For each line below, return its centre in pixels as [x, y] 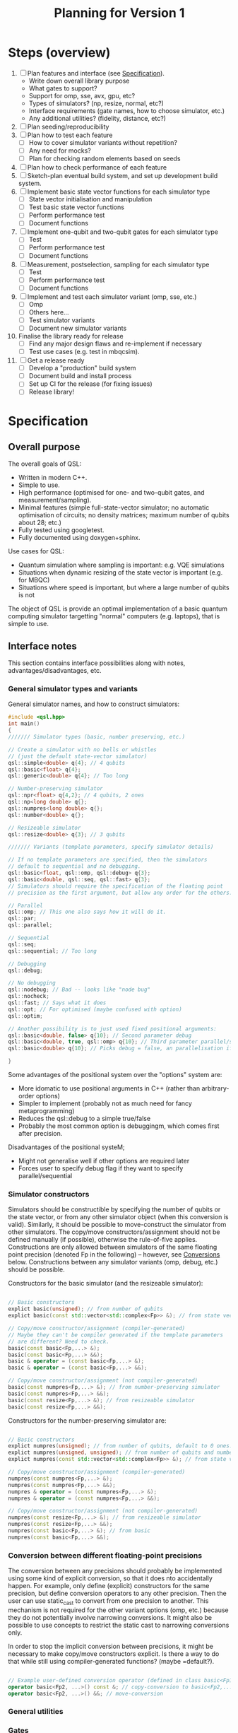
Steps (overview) [59, 53]
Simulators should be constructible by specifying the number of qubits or [114, 1209]
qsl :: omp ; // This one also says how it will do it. [87, 912]
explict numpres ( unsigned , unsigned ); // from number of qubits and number [122, 1453]
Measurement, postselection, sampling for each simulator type [118, 264]
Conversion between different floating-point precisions [105, 1555]
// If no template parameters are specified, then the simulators [108, 860]
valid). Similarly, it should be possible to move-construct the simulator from [117, 1225]
